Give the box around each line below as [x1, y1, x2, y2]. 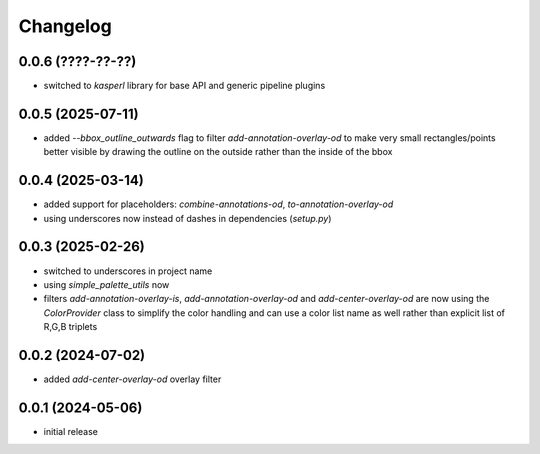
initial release [43, 425, 99, 437]
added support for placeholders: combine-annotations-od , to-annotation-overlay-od [43, 198, 394, 210]
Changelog [18, 15, 112, 37]
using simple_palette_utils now [43, 278, 170, 290]
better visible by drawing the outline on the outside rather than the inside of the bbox [43, 146, 393, 158]
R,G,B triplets [43, 321, 98, 333]
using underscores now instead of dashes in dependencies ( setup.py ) [43, 212, 332, 224]
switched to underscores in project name [43, 265, 213, 277]
